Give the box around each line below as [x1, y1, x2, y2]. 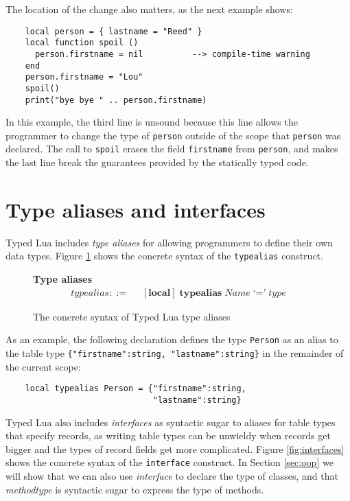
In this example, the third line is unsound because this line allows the [5, 115, 298, 129]
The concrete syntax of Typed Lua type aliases [33, 309, 231, 323]
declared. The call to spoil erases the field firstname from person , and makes [5, 141, 338, 156]
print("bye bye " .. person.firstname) [25, 95, 207, 105]
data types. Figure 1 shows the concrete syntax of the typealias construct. [5, 248, 323, 263]
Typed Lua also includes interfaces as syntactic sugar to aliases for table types [5, 415, 336, 429]
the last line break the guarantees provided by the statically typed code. [5, 155, 309, 170]
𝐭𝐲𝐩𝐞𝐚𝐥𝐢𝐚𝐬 [179, 288, 222, 298]
